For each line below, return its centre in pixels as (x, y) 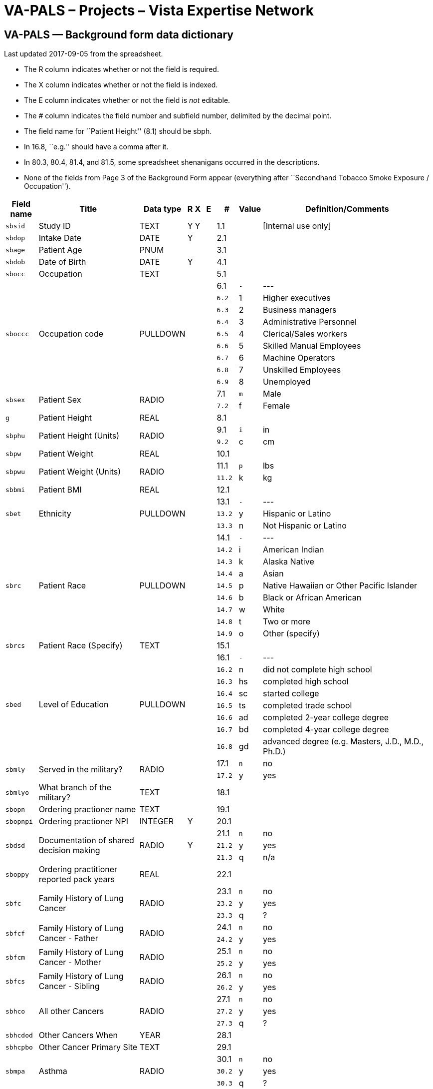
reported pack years (77, 879)
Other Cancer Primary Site (88, 1047)
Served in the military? (81, 770)
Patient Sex (60, 400)
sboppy (17, 874)
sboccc (17, 334)
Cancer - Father (68, 938)
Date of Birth (62, 262)
